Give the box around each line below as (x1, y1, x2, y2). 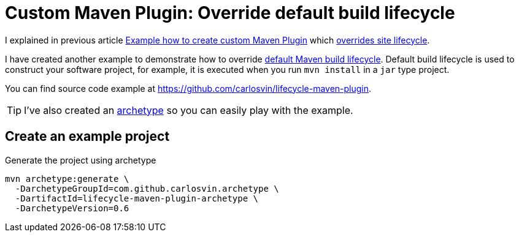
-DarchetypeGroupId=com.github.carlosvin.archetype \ (15, 183, 279, 194)
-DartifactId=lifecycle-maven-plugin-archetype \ (15, 193, 259, 203)
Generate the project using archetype (5, 154, 156, 165)
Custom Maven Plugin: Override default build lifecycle (5, 2, 455, 23)
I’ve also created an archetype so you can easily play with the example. (24, 103, 353, 116)
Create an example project (5, 129, 170, 145)
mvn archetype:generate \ (5, 173, 129, 184)
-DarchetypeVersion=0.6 (15, 203, 129, 213)
